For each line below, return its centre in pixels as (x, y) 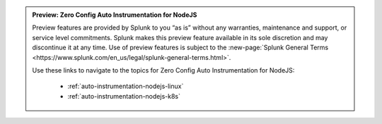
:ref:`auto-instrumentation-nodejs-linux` (126, 86)
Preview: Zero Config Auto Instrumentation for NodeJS (115, 15)
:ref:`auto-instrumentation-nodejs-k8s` (124, 96)
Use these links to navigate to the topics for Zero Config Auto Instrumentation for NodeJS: (163, 70)
